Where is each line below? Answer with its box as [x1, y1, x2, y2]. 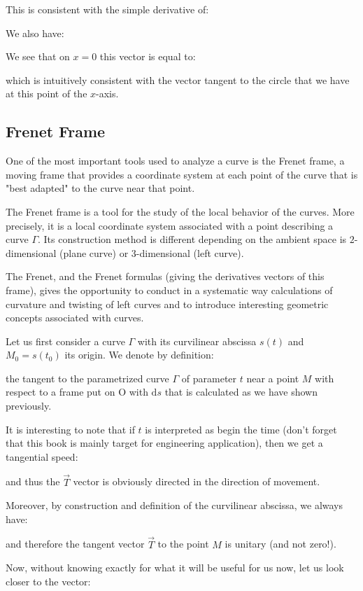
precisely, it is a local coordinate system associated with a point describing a [6, 218, 334, 232]
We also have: [6, 25, 64, 40]
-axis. [96, 86, 119, 101]
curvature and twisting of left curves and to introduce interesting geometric [6, 296, 329, 311]
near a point [246, 370, 299, 385]
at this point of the [6, 86, 87, 101]
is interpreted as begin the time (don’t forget [145, 422, 337, 436]
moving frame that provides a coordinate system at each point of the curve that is [6, 167, 358, 181]
